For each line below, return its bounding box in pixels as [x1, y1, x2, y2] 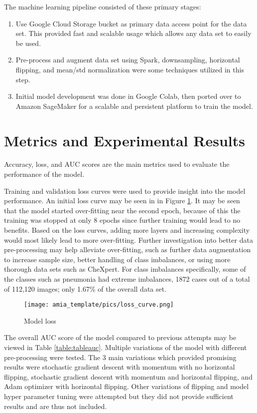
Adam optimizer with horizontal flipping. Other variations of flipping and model [4, 381, 249, 392]
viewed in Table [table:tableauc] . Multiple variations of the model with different [4, 342, 247, 353]
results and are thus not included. [4, 401, 107, 411]
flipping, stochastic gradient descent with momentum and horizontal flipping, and [4, 371, 253, 382]
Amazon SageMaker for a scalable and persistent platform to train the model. [15, 100, 253, 111]
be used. [15, 37, 41, 48]
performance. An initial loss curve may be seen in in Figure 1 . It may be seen [4, 195, 240, 206]
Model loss [24, 315, 56, 326]
